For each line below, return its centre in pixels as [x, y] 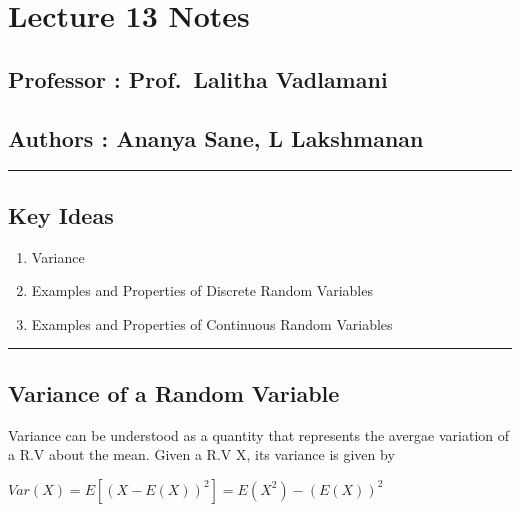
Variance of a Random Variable [174, 392]
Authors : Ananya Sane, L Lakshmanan [216, 137]
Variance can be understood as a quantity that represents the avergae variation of [259, 434]
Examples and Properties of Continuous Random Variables [212, 323]
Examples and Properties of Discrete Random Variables [202, 290]
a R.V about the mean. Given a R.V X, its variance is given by [201, 454]
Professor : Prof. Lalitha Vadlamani [198, 78]
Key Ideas [61, 214]
